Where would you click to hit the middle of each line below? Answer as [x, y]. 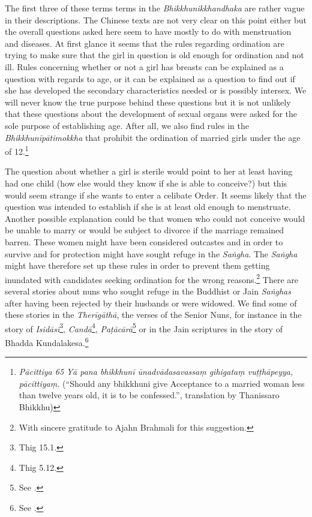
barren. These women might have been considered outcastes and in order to [144, 241]
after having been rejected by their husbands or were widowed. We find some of [151, 303]
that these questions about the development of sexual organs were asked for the [151, 114]
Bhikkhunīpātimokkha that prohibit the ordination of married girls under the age [153, 137]
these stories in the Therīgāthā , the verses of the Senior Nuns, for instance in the [153, 315]
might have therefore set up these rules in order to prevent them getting [137, 265]
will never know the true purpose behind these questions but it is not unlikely [148, 102]
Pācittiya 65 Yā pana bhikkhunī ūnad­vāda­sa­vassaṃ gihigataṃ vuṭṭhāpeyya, [156, 372]
